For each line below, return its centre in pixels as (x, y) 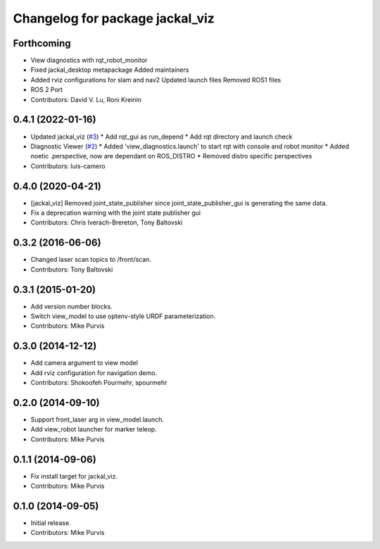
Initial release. (51, 523)
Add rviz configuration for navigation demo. (94, 372)
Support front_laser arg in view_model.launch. (97, 419)
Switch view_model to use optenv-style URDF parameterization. (123, 316)
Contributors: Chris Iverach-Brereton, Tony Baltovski (107, 222)
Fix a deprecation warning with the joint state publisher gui (115, 213)
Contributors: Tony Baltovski (72, 269)
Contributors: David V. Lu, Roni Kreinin (86, 99)
